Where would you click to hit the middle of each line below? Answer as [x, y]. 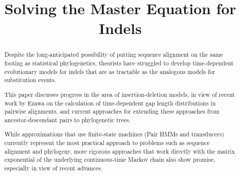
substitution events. [30, 80]
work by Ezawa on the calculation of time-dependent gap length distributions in [110, 103]
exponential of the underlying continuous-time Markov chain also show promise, [110, 160]
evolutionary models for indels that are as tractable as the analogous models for [110, 71]
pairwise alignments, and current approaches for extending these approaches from [112, 111]
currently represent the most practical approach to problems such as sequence [107, 143]
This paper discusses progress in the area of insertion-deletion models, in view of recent [119, 94]
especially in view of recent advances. [53, 168]
